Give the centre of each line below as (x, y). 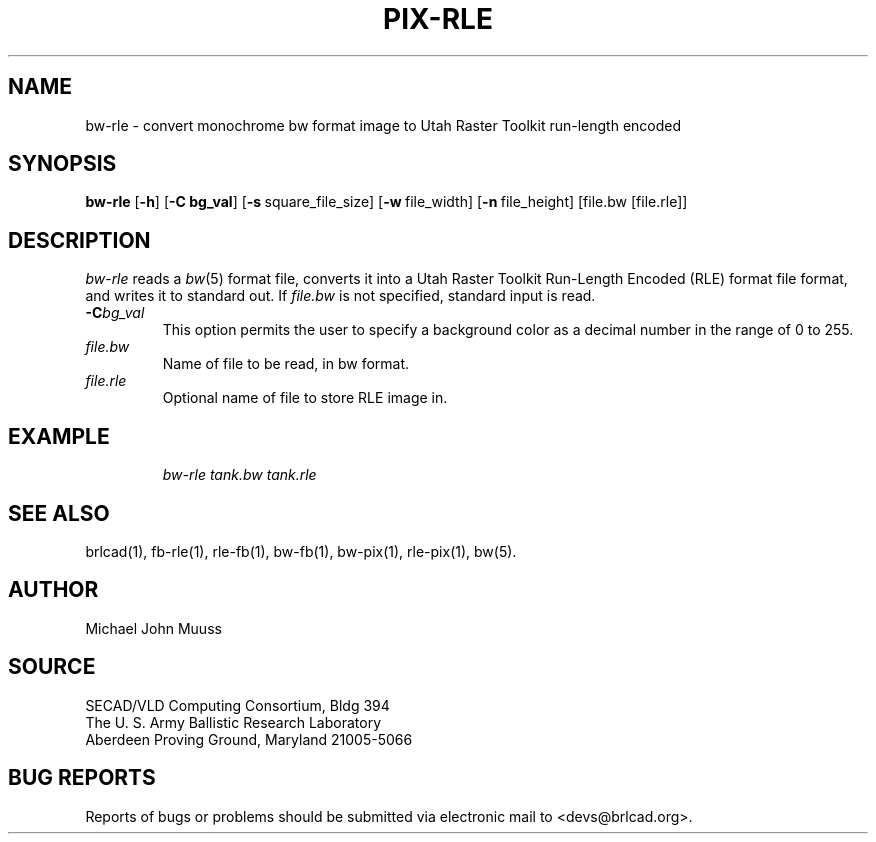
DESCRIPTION (79, 240)
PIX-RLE (438, 19)
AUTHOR (53, 590)
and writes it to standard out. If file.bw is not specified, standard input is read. (340, 296)
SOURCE (52, 667)
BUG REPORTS (82, 778)
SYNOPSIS (62, 164)
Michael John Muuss (153, 628)
